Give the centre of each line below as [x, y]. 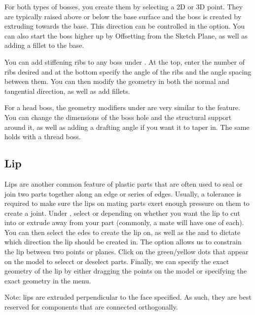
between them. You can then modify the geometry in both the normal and [117, 81]
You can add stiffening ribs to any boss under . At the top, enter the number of [125, 61]
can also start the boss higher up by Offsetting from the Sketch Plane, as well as [126, 35]
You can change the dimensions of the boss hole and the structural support [118, 117]
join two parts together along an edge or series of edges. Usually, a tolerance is [123, 193]
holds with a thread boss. [43, 137]
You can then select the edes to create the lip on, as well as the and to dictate [123, 232]
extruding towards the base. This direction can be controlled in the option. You [125, 26]
